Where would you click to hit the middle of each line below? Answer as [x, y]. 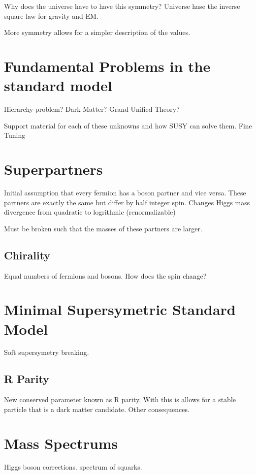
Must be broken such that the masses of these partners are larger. [103, 228]
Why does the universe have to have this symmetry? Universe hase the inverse [122, 6]
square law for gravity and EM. [51, 16]
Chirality [27, 255]
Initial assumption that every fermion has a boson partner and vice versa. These [125, 192]
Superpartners [53, 169]
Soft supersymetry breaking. [47, 352]
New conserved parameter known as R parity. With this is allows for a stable [120, 399]
